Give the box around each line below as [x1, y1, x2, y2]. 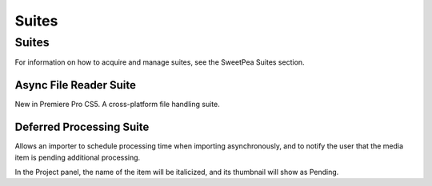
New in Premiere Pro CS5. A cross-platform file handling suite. [14, 100, 220, 109]
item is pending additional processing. [14, 152, 141, 162]
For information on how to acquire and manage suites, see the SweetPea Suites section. [14, 57, 305, 67]
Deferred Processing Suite [14, 121, 150, 134]
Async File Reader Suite [14, 78, 136, 92]
